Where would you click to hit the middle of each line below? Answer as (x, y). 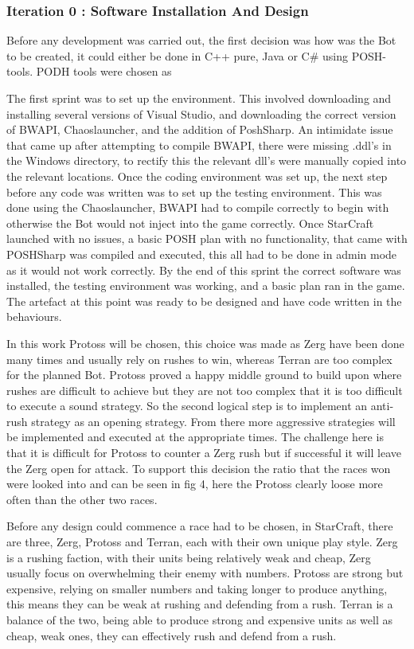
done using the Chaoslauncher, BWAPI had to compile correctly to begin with (198, 207)
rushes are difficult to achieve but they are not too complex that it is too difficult (205, 390)
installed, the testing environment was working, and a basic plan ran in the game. (206, 285)
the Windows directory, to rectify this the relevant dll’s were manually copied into (207, 160)
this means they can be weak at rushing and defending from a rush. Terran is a (200, 604)
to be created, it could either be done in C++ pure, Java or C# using (177, 55)
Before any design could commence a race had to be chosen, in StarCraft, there (200, 526)
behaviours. (34, 317)
